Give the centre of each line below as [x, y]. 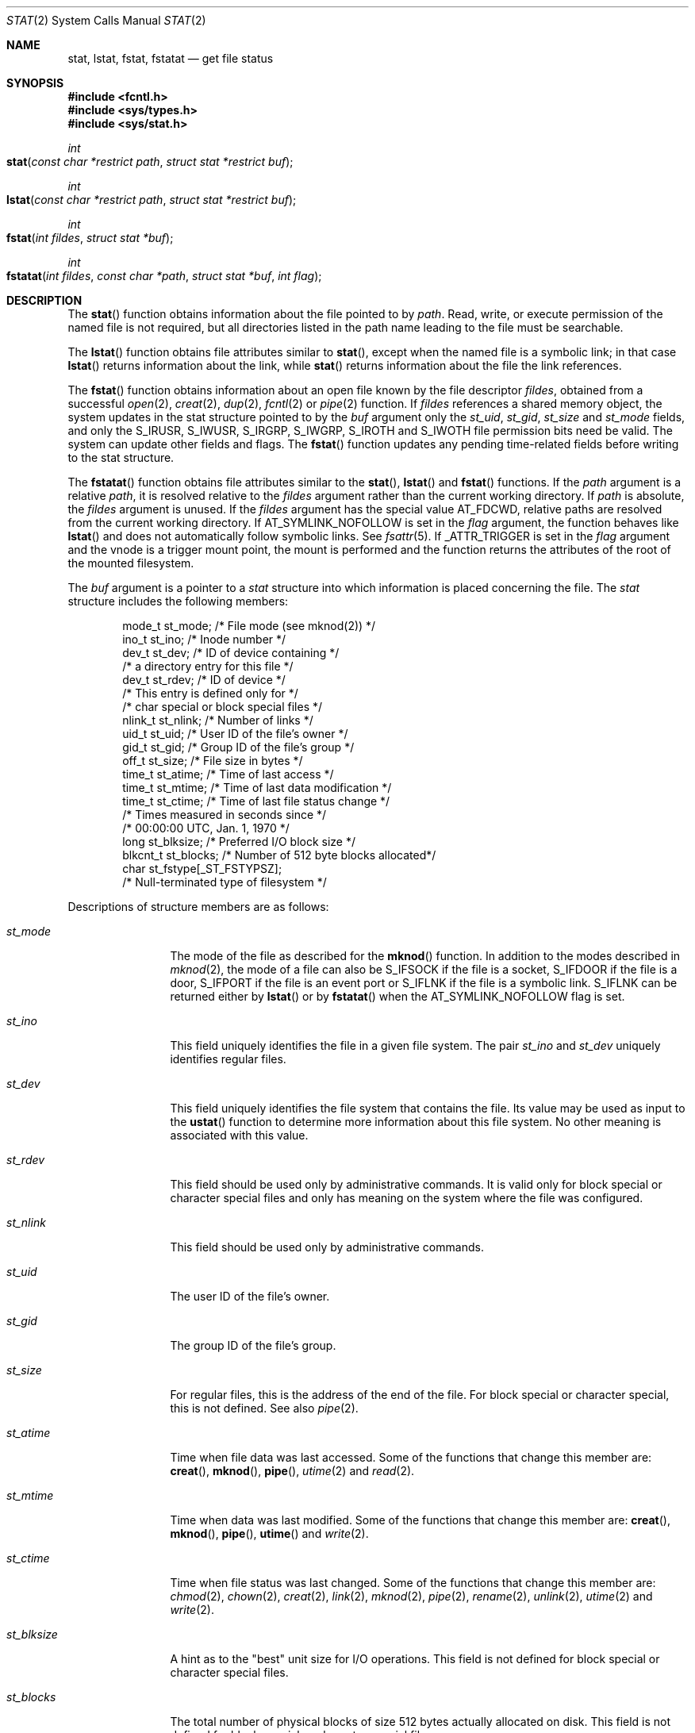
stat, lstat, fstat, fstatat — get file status [171, 58]
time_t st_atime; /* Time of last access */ [228, 774]
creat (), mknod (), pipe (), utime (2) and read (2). [292, 1471]
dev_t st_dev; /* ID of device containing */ [231, 653]
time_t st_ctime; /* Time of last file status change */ [256, 801]
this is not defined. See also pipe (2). [264, 1408]
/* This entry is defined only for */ [210, 693]
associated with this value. [239, 1135]
